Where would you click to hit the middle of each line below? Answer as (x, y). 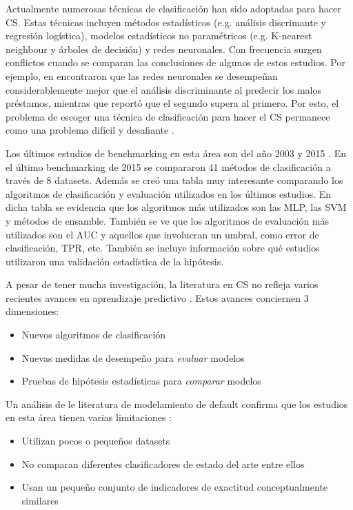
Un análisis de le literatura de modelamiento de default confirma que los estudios (177, 404)
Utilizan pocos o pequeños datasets (96, 441)
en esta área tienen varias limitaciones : (89, 417)
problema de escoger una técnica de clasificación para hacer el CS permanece (168, 116)
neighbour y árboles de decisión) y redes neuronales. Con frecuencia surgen (164, 49)
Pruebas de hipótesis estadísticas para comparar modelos (141, 381)
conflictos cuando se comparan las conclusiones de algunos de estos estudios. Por (175, 62)
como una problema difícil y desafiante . (90, 130)
